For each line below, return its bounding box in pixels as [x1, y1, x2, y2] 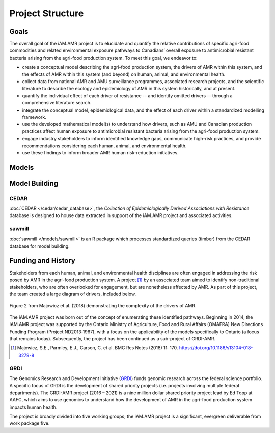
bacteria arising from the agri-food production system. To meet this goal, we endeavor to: [9, 55, 198, 61]
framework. [22, 114, 47, 120]
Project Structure [9, 8, 84, 19]
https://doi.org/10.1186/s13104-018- [179, 345, 253, 351]
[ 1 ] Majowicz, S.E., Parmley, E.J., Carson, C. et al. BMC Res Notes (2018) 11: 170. [11, 345, 178, 351]
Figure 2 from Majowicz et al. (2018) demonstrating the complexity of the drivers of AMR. [9, 303, 197, 309]
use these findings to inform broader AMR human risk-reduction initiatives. [22, 149, 179, 155]
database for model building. [9, 243, 70, 249]
